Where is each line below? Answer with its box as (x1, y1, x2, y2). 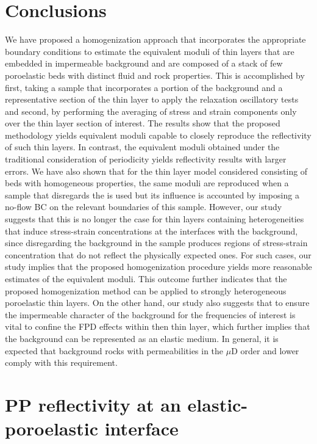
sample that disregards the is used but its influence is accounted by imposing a (5, 188, 299, 201)
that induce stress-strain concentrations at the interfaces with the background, (5, 224, 298, 237)
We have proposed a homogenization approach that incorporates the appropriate (5, 33, 306, 46)
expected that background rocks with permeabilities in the (5, 344, 224, 357)
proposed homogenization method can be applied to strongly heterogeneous (5, 284, 287, 297)
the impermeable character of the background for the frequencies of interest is (5, 308, 296, 321)
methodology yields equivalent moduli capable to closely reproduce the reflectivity (5, 128, 312, 141)
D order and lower (231, 344, 299, 357)
